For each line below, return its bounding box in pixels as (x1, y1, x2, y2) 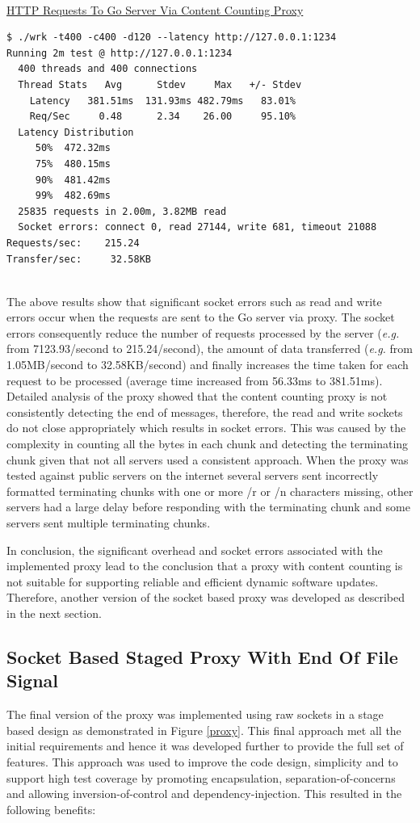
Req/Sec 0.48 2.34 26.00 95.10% (29, 111, 296, 123)
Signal (6, 668, 59, 693)
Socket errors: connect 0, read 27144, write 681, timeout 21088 (18, 221, 377, 233)
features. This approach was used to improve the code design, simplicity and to (6, 753, 398, 770)
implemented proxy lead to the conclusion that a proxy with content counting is (6, 557, 403, 574)
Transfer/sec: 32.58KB (6, 253, 151, 265)
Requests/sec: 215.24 (6, 237, 140, 249)
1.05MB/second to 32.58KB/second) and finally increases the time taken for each (6, 356, 409, 373)
